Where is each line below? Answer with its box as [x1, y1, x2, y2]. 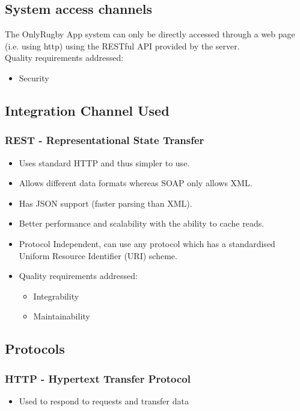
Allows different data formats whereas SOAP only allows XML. [19, 177, 253, 189]
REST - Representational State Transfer [5, 133, 204, 148]
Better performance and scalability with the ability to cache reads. [19, 217, 265, 230]
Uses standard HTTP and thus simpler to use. [19, 156, 190, 169]
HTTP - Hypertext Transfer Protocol [5, 371, 191, 386]
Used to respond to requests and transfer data [19, 394, 189, 407]
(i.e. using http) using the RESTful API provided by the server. [5, 39, 240, 52]
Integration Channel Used [5, 101, 170, 119]
